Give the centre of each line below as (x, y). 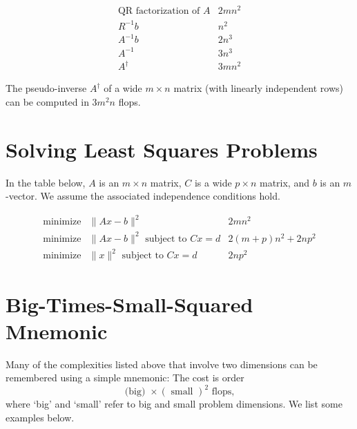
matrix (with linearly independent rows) (259, 88)
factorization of (168, 11)
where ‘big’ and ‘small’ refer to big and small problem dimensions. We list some (174, 404)
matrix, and (284, 182)
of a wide (123, 88)
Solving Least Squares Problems (162, 149)
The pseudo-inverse (46, 88)
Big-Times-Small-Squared (129, 304)
